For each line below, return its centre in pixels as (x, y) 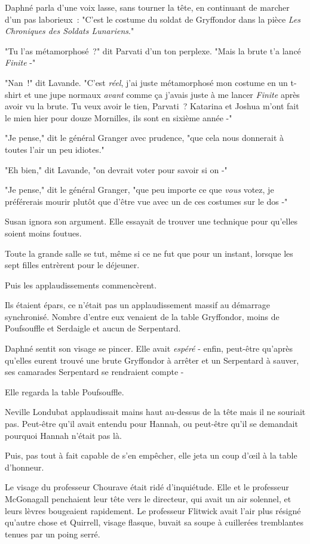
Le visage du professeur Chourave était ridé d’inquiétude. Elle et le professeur (147, 487)
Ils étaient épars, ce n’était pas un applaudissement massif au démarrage (137, 305)
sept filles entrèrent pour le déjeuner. (72, 265)
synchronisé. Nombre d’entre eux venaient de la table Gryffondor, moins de (142, 316)
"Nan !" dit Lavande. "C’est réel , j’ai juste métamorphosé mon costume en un (146, 82)
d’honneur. (24, 467)
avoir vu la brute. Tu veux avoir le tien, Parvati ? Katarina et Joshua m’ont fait (152, 106)
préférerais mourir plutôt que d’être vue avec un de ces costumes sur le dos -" (146, 201)
